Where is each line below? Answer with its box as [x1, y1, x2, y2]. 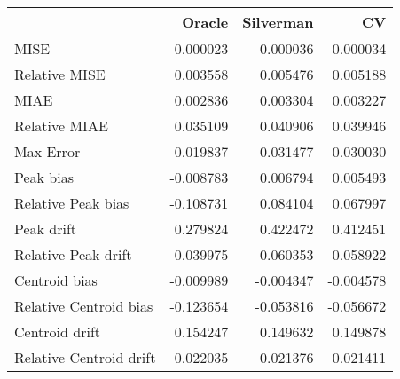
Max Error [14, 141, 81, 162]
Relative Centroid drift [14, 347, 156, 367]
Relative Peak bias [14, 193, 129, 213]
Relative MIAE [14, 115, 108, 136]
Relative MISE [14, 64, 106, 84]
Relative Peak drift [14, 244, 132, 265]
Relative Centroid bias [14, 296, 153, 316]
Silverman [242, 12, 314, 32]
